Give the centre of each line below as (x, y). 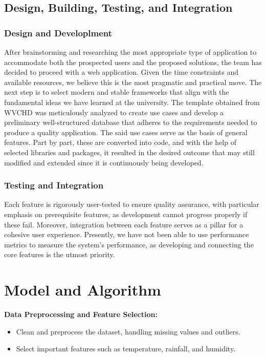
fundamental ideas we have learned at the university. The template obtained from (132, 102)
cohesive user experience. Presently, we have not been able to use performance (127, 234)
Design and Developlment (58, 33)
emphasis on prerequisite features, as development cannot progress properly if (126, 214)
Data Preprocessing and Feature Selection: (81, 314)
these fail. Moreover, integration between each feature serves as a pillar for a (124, 224)
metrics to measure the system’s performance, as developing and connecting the (129, 244)
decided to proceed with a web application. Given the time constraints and (121, 72)
